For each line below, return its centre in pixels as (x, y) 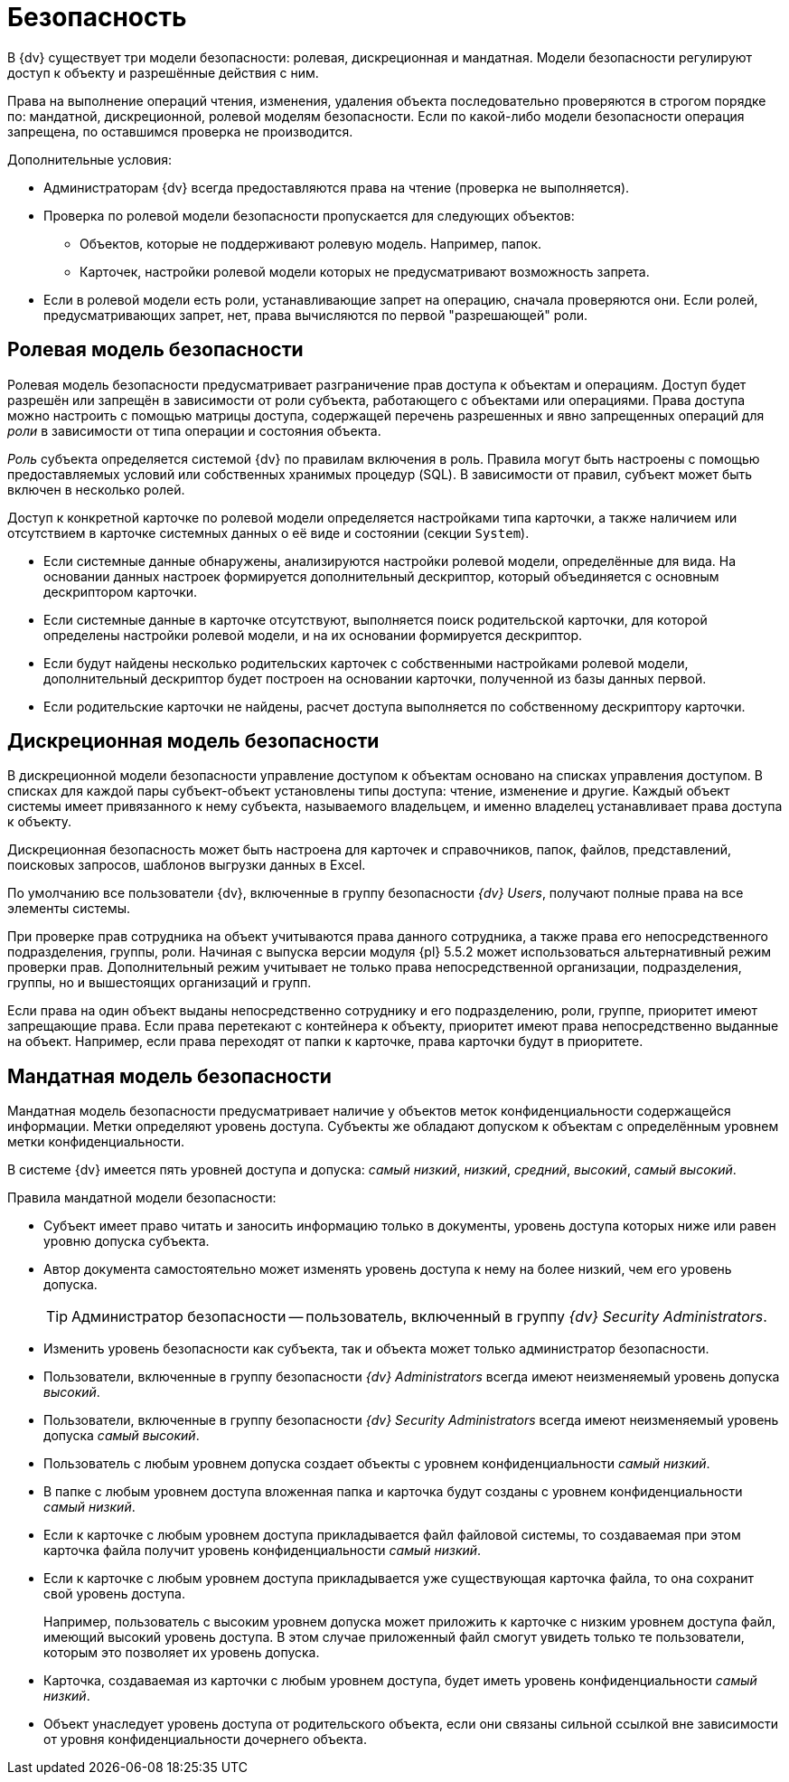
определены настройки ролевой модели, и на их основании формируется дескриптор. (313, 635)
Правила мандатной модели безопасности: (142, 1198)
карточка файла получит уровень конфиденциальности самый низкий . (263, 1551)
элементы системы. (69, 909)
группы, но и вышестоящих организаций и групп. (160, 983)
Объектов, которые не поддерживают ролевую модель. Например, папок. (311, 243)
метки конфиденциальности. (96, 1142)
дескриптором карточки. (121, 591)
